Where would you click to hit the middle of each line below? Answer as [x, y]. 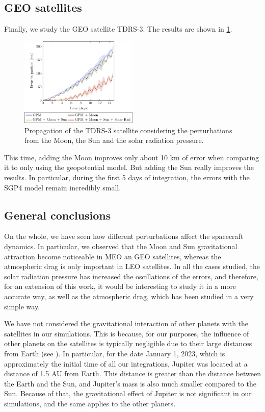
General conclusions [58, 215]
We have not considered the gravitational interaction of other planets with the [126, 323]
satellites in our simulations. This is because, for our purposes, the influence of [127, 333]
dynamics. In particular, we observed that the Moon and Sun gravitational [121, 246]
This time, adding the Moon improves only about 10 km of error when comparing [132, 157]
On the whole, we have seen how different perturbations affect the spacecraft [124, 236]
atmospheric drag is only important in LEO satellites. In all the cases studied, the [132, 266]
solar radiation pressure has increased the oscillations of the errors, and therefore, [131, 276]
